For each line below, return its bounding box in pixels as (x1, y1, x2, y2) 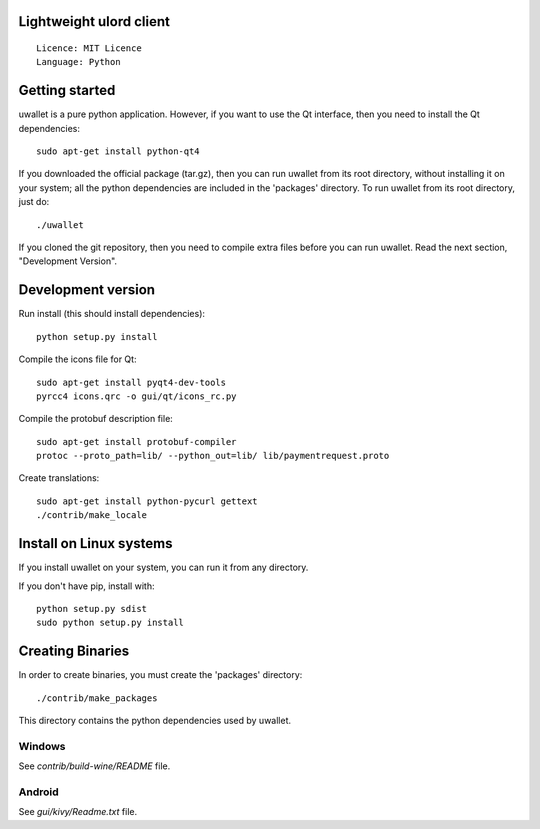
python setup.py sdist (36, 603, 148, 614)
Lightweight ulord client (18, 13, 170, 30)
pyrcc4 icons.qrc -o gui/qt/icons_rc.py (36, 390, 237, 402)
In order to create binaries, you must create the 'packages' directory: (18, 669, 303, 681)
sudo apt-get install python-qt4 (36, 146, 200, 157)
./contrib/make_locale (36, 510, 148, 521)
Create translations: (18, 472, 100, 484)
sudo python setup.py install (36, 617, 185, 629)
